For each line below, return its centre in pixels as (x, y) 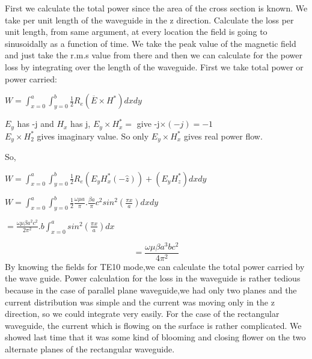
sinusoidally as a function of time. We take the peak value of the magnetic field (151, 43)
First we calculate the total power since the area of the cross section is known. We (156, 8)
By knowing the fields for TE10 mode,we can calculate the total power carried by (155, 266)
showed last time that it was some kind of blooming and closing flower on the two (155, 337)
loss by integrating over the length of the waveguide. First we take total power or (154, 66)
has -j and (35, 124)
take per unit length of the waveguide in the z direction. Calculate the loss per (149, 20)
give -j (148, 124)
